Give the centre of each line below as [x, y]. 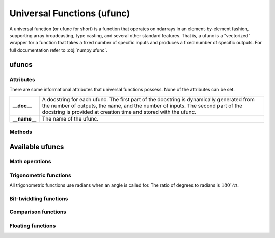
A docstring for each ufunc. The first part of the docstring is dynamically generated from [148, 100]
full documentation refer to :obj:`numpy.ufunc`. [59, 50]
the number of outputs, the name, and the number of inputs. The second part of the [142, 106]
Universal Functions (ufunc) [70, 13]
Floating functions [33, 226]
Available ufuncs [37, 147]
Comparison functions [38, 212]
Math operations [30, 162]
